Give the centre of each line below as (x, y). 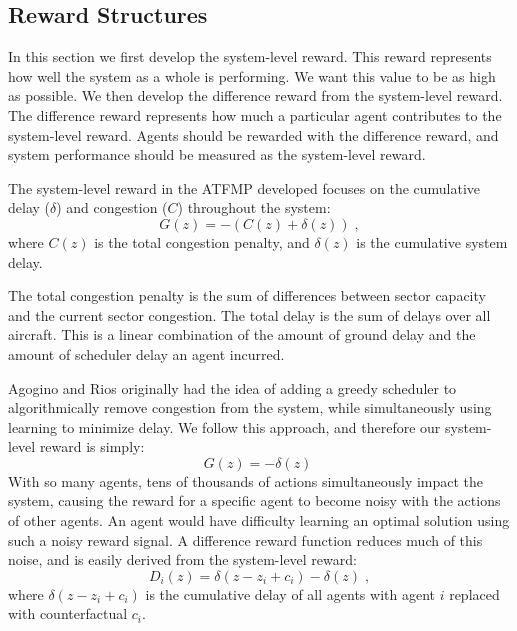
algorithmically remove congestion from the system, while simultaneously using (250, 407)
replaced (474, 593)
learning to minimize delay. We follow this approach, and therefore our (224, 426)
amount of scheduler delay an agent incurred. (146, 353)
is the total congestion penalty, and (202, 241)
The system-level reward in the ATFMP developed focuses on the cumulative (244, 187)
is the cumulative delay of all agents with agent (290, 593)
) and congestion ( (112, 207)
